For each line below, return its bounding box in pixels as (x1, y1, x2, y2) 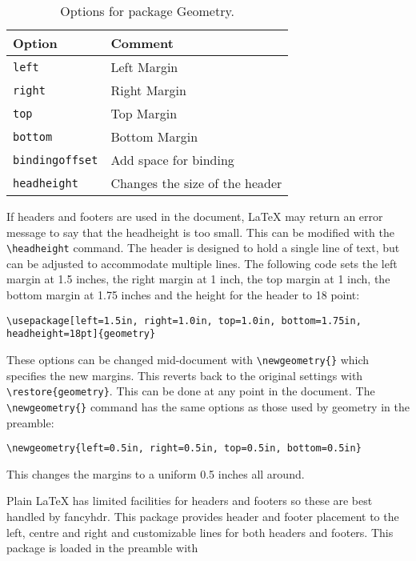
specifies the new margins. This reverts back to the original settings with (6, 367, 363, 383)
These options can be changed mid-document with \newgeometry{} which (6, 351, 370, 367)
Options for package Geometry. (60, 2, 234, 20)
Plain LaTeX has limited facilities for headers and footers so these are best (6, 492, 373, 509)
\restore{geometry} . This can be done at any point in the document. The (6, 383, 375, 399)
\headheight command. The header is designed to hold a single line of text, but (6, 239, 400, 256)
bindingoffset (13, 153, 98, 166)
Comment (110, 34, 174, 52)
